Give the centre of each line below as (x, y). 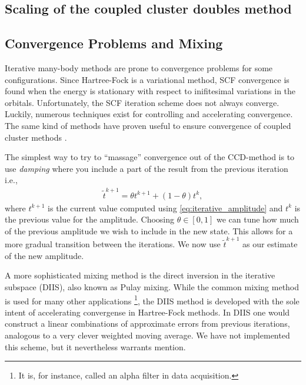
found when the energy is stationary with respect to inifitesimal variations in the (150, 91)
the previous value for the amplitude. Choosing (90, 219)
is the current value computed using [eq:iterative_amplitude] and (165, 208)
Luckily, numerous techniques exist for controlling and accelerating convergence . (149, 114)
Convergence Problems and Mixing (114, 43)
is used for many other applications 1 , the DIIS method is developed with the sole (152, 300)
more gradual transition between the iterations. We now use (113, 244)
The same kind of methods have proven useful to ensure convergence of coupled (148, 125)
